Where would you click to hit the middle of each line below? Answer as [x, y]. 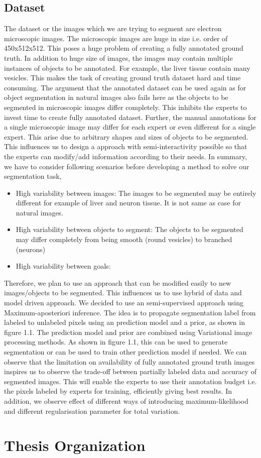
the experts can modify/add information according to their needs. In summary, [125, 156]
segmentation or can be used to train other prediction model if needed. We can [125, 352]
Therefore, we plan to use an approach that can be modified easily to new [118, 282]
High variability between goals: [63, 266]
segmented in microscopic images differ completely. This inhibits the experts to [125, 107]
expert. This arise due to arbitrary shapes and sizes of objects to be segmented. [126, 136]
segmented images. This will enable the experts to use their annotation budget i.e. [130, 381]
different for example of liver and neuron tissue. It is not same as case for [128, 203]
